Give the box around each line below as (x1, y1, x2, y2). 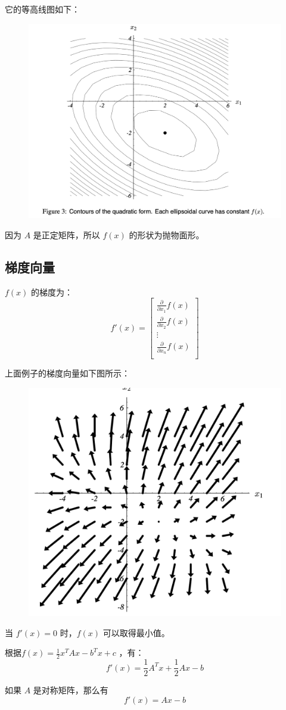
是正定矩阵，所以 (33, 228, 100, 241)
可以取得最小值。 (102, 626, 170, 639)
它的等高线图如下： (5, 3, 80, 15)
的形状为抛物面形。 (129, 228, 204, 241)
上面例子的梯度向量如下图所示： (5, 367, 130, 379)
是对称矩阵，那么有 (33, 684, 108, 696)
